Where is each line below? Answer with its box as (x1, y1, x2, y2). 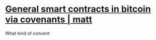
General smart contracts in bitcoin (5, 3, 151, 15)
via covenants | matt (5, 14, 92, 25)
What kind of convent (5, 30, 50, 36)
